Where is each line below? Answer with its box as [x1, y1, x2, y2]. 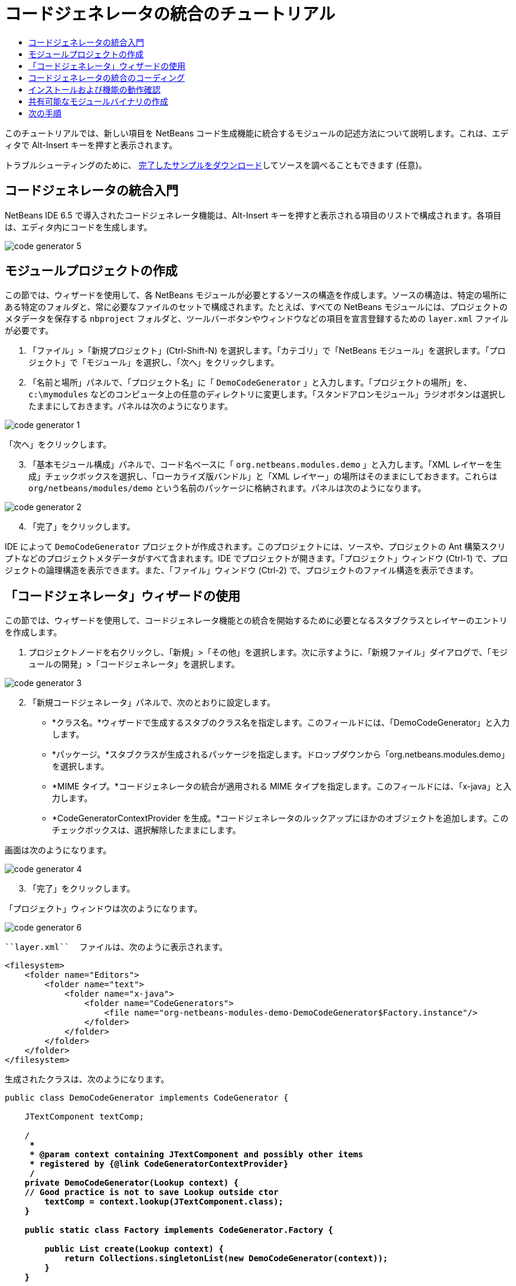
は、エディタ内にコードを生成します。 [5, 221, 152, 232]
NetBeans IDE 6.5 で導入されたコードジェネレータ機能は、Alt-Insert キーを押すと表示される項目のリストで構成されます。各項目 [5, 210, 501, 220]
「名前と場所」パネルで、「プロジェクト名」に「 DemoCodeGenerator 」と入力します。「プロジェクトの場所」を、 [28, 377, 472, 388]
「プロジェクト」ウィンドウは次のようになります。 [5, 903, 203, 914]
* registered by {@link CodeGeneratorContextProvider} [30, 1159, 289, 1169]
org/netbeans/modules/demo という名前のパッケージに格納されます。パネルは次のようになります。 [28, 483, 426, 494]
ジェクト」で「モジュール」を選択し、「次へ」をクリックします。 [28, 357, 279, 368]
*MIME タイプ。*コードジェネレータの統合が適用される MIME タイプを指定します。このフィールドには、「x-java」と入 [52, 781, 512, 792]
